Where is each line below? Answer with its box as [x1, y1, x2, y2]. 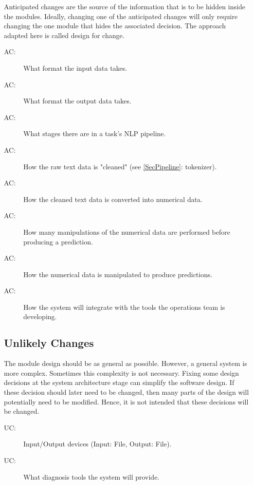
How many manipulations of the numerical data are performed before [23, 226, 230, 237]
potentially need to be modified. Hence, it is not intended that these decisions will [4, 396, 249, 406]
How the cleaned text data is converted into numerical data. [23, 194, 203, 204]
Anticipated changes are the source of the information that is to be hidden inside [4, 1, 245, 11]
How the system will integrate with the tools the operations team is [23, 302, 225, 312]
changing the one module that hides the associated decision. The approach [4, 20, 226, 31]
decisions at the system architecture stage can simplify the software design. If [4, 377, 235, 387]
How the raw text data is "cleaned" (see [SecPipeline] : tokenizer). [23, 161, 217, 171]
